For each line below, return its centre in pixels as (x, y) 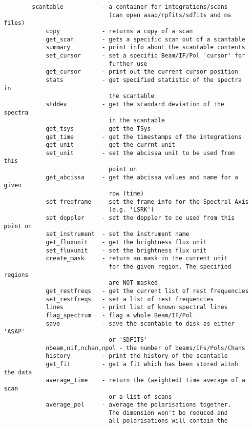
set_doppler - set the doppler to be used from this (140, 218)
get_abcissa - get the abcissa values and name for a (142, 177)
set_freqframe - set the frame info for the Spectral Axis (147, 202)
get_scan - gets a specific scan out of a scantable (145, 39)
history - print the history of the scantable (137, 356)
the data (18, 372)
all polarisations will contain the (168, 421)
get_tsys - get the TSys (98, 128)
